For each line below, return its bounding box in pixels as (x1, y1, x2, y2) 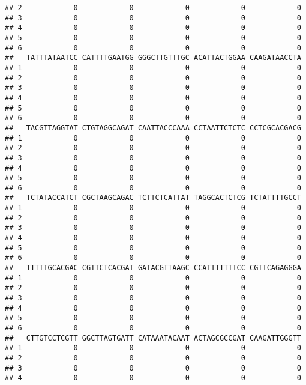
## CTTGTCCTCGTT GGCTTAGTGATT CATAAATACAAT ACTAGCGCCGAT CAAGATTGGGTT (5, 333, 301, 342)
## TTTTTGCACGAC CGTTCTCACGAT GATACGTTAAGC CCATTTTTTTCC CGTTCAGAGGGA (5, 264, 301, 273)
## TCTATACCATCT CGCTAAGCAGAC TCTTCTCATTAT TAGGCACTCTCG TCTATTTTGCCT (5, 193, 301, 202)
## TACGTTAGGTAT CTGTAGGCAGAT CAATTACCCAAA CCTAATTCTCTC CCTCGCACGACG (5, 123, 301, 132)
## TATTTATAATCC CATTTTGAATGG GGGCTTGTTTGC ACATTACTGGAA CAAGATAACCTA (5, 53, 301, 62)
